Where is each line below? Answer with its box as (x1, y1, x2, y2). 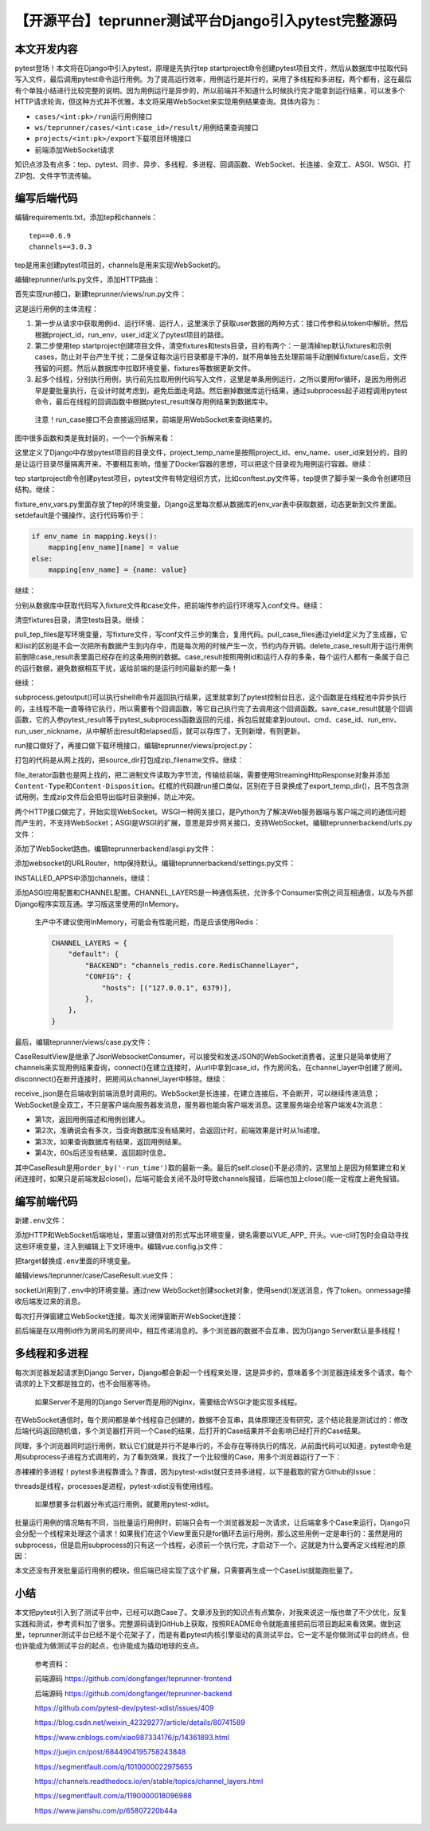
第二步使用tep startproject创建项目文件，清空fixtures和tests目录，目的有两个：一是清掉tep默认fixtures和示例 (34, 341, 392, 350)
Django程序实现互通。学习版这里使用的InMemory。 (14, 899, 183, 908)
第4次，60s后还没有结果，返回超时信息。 (34, 1148, 170, 1158)
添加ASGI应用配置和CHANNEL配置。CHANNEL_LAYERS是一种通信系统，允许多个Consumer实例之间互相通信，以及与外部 (14, 888, 413, 897)
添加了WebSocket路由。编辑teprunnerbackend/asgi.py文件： (14, 844, 217, 853)
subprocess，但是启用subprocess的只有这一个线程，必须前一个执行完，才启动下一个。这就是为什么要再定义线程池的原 (14, 1540, 406, 1549)
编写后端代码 (14, 191, 78, 205)
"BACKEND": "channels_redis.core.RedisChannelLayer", (84, 961, 299, 970)
